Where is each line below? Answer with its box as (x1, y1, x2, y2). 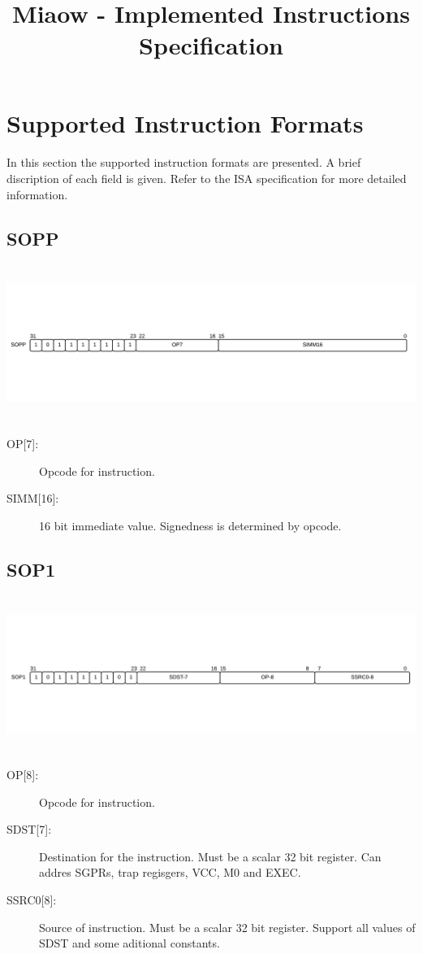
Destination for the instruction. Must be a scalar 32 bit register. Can (39, 847, 382, 865)
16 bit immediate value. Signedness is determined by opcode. (39, 516, 342, 534)
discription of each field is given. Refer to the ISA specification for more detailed (6, 169, 407, 186)
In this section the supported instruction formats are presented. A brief (6, 154, 361, 171)
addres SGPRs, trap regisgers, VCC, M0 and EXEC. (39, 864, 301, 881)
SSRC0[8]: (6, 891, 57, 908)
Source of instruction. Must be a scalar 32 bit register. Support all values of (39, 918, 416, 935)
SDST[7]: (6, 821, 52, 838)
